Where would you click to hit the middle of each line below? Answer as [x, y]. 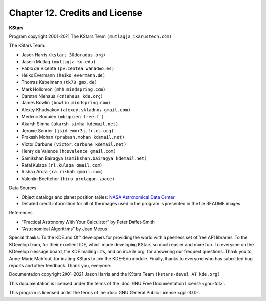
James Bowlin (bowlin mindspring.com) [66, 103]
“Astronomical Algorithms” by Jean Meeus [65, 229]
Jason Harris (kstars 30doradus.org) [64, 55]
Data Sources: [23, 188]
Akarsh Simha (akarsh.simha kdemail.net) [70, 124]
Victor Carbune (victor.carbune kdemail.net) [74, 144]
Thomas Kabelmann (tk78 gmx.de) [59, 82]
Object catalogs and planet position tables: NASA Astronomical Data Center [98, 197]
